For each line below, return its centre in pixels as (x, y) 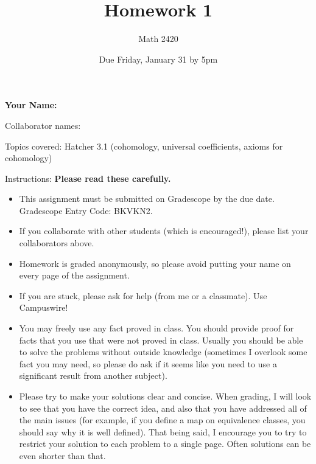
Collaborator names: (43, 125)
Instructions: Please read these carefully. (88, 178)
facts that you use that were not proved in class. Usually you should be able (161, 340)
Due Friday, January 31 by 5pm (158, 59)
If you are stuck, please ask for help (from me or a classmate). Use (143, 295)
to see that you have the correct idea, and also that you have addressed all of (163, 408)
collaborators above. (57, 243)
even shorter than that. (62, 455)
